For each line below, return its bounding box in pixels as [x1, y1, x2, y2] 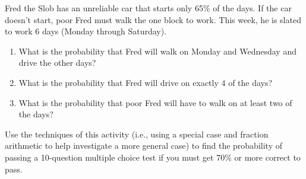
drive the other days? [18, 56, 96, 69]
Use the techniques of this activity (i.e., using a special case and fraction [5, 127, 269, 140]
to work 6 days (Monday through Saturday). [5, 25, 167, 37]
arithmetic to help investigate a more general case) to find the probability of [5, 139, 282, 152]
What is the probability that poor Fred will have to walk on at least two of [18, 96, 292, 108]
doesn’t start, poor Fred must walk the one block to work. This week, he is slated [5, 13, 301, 25]
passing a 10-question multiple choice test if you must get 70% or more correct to [5, 151, 301, 163]
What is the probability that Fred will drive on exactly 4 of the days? [18, 76, 273, 88]
